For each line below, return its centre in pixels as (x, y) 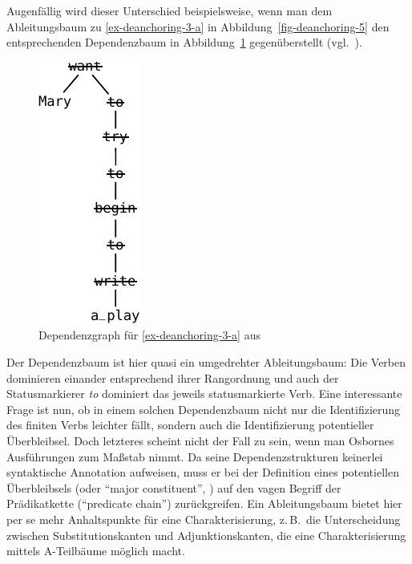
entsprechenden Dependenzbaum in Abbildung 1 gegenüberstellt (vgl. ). (184, 42)
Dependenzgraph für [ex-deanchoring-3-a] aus (149, 335)
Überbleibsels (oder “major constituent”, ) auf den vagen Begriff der (174, 487)
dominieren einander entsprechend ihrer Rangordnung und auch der (173, 377)
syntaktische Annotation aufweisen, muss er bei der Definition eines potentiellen (203, 472)
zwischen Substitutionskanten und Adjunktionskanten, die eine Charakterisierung (206, 535)
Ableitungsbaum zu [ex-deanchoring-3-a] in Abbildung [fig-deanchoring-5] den (198, 26)
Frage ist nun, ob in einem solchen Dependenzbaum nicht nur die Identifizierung (204, 409)
